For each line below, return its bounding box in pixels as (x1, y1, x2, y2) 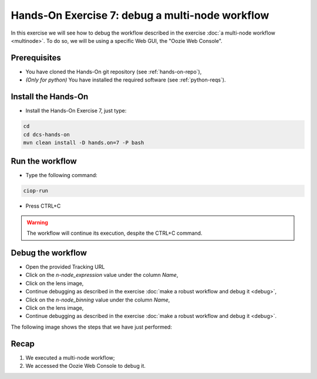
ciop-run (23, 188, 49, 194)
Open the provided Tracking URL (25, 263, 105, 270)
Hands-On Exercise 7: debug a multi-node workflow (11, 9, 269, 22)
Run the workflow (11, 156, 77, 167)
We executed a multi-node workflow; (25, 354, 115, 361)
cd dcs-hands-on (23, 131, 70, 138)
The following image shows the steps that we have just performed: (11, 323, 173, 330)
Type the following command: (25, 172, 98, 179)
